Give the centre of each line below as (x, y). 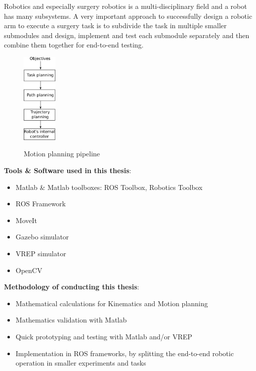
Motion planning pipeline (62, 154)
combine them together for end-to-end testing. (74, 45)
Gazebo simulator (42, 237)
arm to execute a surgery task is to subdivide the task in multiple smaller (115, 25)
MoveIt (26, 220)
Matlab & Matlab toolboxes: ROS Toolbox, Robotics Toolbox (109, 187)
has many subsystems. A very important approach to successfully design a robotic (128, 16)
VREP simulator (41, 253)
